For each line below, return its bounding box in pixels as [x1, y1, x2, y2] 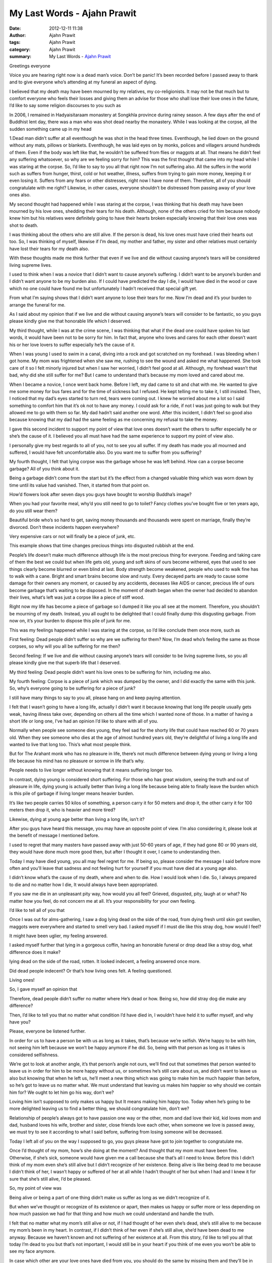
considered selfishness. [9, 1051, 59, 1058]
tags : [9, 39, 21, 45]
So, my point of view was [9, 1185, 62, 1191]
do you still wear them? [9, 508, 58, 514]
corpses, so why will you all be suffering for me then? [9, 643, 120, 649]
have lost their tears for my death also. [9, 246, 89, 252]
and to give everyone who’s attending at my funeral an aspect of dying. [9, 79, 157, 85]
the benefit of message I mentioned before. [9, 833, 100, 839]
